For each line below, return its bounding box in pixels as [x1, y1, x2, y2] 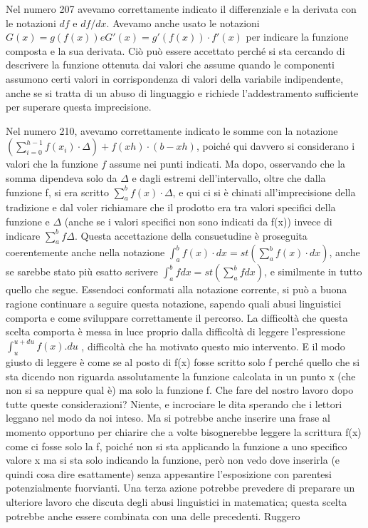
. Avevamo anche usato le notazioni [106, 15, 260, 30]
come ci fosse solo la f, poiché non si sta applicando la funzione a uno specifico [6, 438, 347, 453]
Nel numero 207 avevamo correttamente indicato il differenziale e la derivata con [6, 1, 357, 16]
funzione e [6, 213, 50, 228]
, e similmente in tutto [264, 264, 362, 279]
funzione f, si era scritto [6, 184, 109, 199]
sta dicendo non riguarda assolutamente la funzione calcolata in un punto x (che [6, 368, 356, 383]
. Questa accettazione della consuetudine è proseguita [74, 228, 307, 243]
